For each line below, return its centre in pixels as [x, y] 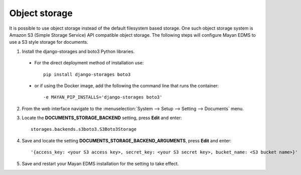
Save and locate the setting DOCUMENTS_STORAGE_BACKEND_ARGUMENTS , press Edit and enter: [127, 140]
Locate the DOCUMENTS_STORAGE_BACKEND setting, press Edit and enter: [102, 118]
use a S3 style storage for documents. [49, 42]
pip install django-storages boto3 [87, 74]
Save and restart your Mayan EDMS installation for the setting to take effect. [100, 163]
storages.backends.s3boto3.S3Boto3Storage [84, 129]
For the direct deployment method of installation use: [89, 63]
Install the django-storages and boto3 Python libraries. [78, 51]
